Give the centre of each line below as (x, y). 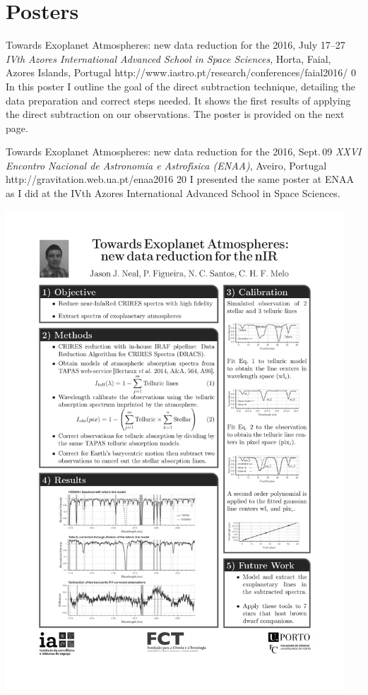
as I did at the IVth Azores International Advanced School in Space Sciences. (173, 193)
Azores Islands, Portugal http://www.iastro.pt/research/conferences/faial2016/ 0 (181, 72)
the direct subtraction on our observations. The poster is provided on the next (175, 114)
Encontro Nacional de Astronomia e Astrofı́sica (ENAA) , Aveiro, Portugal (166, 165)
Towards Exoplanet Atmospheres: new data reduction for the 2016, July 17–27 (176, 45)
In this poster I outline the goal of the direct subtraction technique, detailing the (181, 86)
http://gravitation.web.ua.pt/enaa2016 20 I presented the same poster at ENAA (180, 179)
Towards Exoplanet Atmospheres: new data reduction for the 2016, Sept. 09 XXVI (184, 152)
